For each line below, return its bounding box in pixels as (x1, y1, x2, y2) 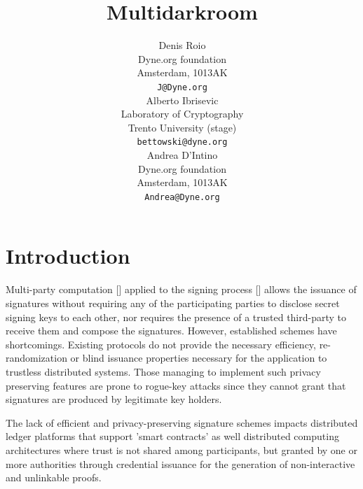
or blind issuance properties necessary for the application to (70, 350, 327, 365)
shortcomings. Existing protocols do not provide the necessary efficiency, (6, 336, 316, 351)
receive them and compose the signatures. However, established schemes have (6, 323, 337, 338)
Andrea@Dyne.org (144, 192, 220, 202)
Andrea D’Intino (146, 148, 218, 162)
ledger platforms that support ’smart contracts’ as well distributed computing (6, 429, 339, 444)
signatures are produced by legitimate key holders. (6, 392, 222, 406)
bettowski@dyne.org (137, 137, 228, 148)
